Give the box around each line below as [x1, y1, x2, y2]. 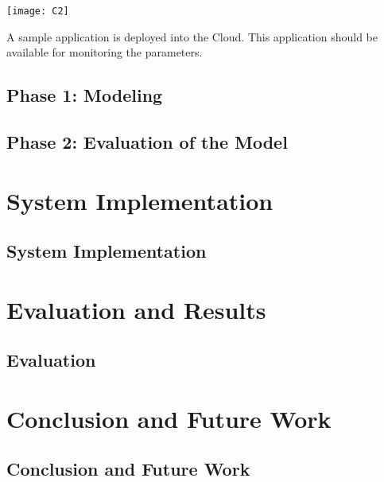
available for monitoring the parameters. [6, 44, 203, 60]
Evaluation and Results [6, 293, 266, 325]
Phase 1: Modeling [6, 83, 163, 107]
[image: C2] [6, 6, 69, 17]
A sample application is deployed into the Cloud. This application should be [6, 28, 378, 45]
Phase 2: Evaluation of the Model [6, 130, 288, 154]
